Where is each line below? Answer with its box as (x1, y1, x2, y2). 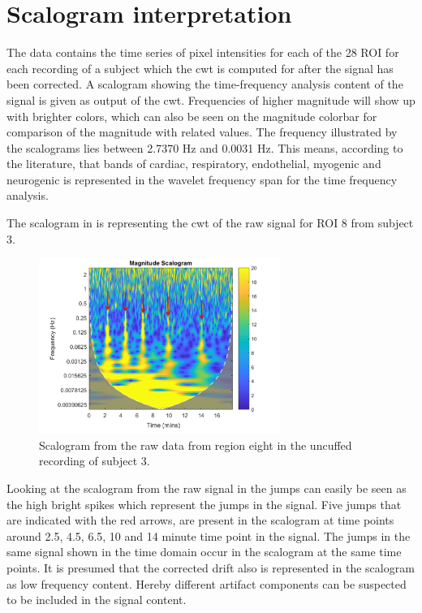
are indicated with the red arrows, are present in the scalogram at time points (6, 512, 394, 529)
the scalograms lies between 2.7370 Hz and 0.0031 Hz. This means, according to (6, 139, 403, 156)
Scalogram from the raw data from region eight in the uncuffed (39, 436, 352, 453)
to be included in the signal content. (6, 591, 187, 608)
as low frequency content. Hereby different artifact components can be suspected (6, 575, 407, 592)
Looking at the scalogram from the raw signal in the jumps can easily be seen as (6, 479, 407, 496)
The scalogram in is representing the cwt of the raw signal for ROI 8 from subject (6, 214, 414, 231)
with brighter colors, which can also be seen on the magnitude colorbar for (6, 107, 377, 124)
